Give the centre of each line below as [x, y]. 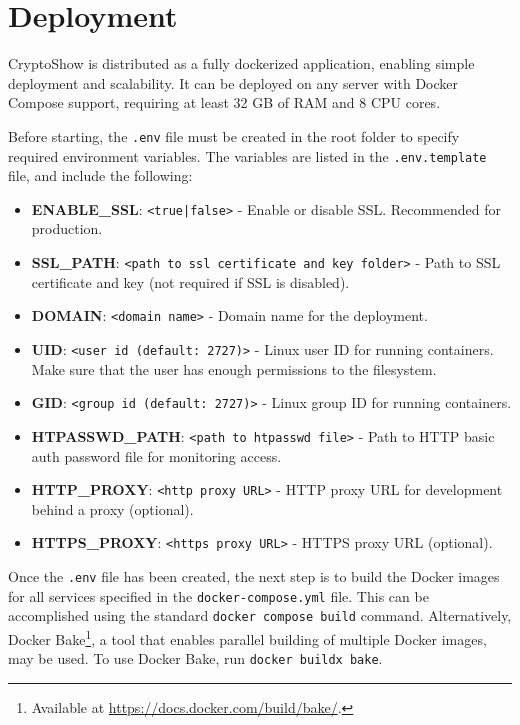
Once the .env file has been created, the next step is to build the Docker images [254, 576]
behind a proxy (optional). [112, 508]
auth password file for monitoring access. [156, 455]
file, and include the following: [100, 175]
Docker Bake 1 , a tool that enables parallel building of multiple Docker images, [247, 637]
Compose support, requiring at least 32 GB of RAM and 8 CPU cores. [224, 102]
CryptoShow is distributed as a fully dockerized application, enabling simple [241, 63]
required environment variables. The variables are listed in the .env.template [247, 155]
